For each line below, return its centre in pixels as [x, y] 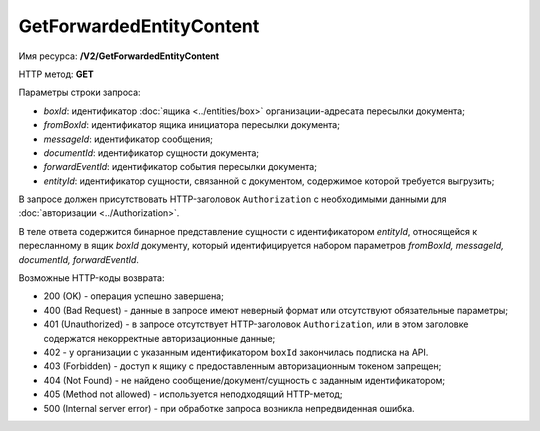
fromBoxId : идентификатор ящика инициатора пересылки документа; [191, 125]
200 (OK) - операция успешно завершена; [133, 296]
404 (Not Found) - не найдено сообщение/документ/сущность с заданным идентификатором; [244, 380]
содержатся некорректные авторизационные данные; [159, 338]
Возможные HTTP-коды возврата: [91, 278]
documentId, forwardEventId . [79, 259]
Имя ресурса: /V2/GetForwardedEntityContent [119, 56]
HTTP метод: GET [56, 74]
